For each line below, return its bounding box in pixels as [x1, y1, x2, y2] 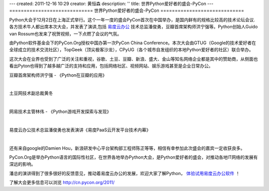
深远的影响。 [9, 161, 36, 167]
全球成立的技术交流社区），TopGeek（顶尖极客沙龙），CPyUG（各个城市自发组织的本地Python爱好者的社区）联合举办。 [9, 47, 254, 53]
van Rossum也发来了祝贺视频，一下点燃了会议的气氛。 [9, 30, 122, 37]
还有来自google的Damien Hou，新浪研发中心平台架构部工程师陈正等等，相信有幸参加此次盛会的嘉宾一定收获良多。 [9, 145, 245, 151]
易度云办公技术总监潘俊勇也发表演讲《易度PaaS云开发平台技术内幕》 [9, 127, 151, 133]
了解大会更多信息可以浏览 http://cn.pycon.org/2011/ [9, 180, 115, 186]
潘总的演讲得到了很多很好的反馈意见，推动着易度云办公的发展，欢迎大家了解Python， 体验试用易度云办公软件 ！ [9, 170, 240, 176]
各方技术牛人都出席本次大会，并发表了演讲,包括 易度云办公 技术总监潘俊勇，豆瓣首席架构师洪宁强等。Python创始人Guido [9, 24, 258, 30]
